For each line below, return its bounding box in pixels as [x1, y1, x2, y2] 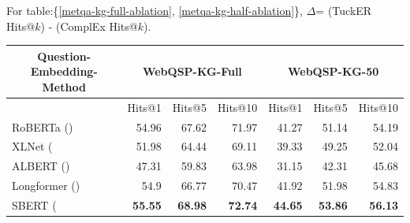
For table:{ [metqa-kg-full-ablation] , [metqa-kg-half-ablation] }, [6, 2, 304, 18]
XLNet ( [12, 138, 53, 154]
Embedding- [30, 63, 98, 80]
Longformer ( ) [12, 177, 80, 194]
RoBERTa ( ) [12, 118, 73, 135]
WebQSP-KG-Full [142, 63, 242, 80]
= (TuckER [315, 2, 372, 18]
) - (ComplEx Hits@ [40, 17, 138, 34]
